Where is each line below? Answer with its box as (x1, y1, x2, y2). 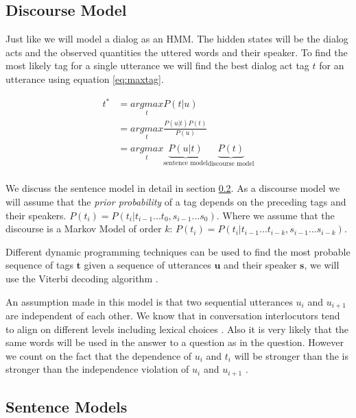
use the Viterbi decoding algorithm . (5, 271, 158, 285)
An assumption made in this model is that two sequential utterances (5, 294, 293, 308)
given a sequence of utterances (84, 258, 211, 272)
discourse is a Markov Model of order (5, 221, 162, 236)
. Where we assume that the (216, 208, 335, 222)
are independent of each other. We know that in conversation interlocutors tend (5, 308, 340, 322)
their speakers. (5, 208, 67, 222)
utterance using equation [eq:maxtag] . (5, 71, 164, 86)
